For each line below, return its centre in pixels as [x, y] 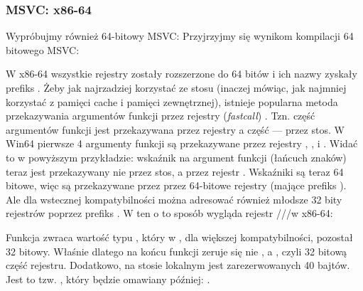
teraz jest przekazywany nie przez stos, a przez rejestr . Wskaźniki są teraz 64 [175, 171]
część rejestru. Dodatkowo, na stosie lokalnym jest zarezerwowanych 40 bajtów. [178, 265]
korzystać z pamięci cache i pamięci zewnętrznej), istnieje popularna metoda [172, 101]
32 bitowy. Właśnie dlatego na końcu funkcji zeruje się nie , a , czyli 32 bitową [177, 251]
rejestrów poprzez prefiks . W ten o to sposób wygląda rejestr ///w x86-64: [169, 213]
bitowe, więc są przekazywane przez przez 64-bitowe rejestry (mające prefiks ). [176, 185]
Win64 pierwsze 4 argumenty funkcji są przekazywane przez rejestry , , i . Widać [182, 143]
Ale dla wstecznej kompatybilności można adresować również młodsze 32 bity [174, 199]
